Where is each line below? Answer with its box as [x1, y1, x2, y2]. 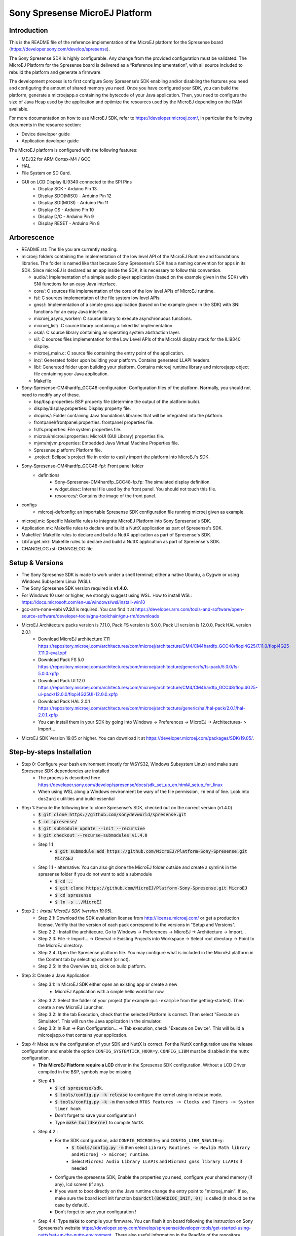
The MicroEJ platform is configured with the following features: [9, 147, 138, 153]
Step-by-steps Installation [9, 748, 92, 756]
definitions [38, 472, 60, 478]
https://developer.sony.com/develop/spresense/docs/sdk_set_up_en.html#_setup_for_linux [38, 782, 223, 788]
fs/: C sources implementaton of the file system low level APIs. [34, 295, 161, 301]
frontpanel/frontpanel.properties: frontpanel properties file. [34, 419, 154, 425]
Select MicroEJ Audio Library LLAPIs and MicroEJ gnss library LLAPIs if [72, 1158, 243, 1164]
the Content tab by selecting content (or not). [38, 957, 130, 963]
